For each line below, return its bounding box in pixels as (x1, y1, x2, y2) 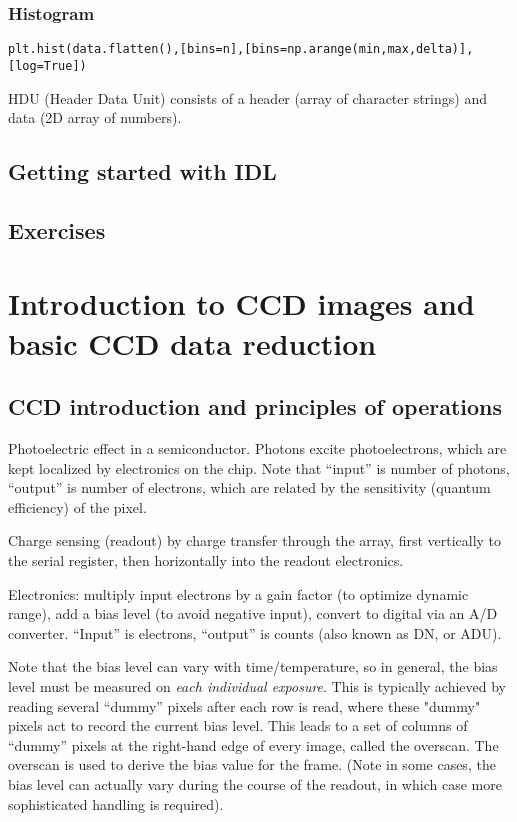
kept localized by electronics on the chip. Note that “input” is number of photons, (8, 457, 510, 478)
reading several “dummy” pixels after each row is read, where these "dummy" (8, 695, 481, 716)
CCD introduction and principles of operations (8, 391, 503, 422)
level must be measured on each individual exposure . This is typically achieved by (8, 675, 506, 696)
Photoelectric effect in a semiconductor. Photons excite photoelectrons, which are (8, 438, 507, 459)
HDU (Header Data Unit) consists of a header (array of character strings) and (8, 87, 487, 108)
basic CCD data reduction (8, 322, 377, 363)
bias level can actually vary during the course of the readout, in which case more (8, 773, 502, 794)
